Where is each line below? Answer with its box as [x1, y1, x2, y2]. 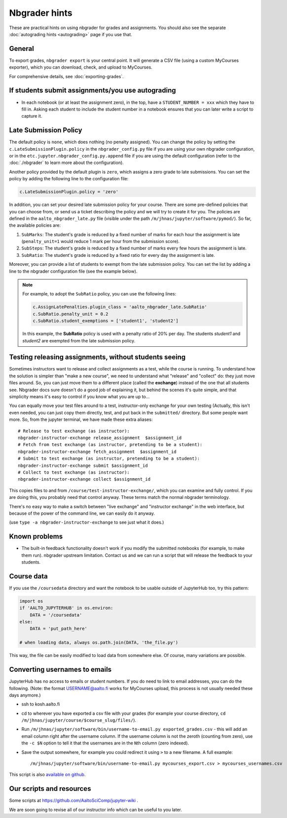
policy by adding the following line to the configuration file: [9, 176, 129, 182]
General [9, 44, 35, 53]
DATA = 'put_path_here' [30, 626, 87, 632]
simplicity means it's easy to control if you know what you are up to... [9, 394, 150, 400]
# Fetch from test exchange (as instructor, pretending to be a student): [18, 442, 203, 448]
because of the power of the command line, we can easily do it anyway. [9, 510, 155, 516]
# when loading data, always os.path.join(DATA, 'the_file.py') [19, 640, 179, 646]
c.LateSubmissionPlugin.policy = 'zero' [19, 189, 118, 195]
